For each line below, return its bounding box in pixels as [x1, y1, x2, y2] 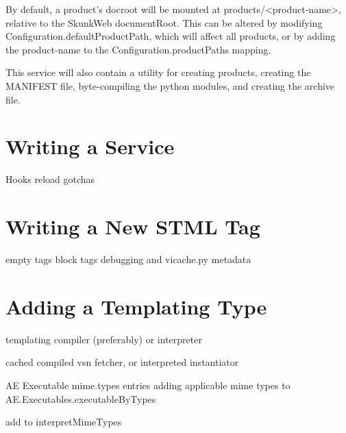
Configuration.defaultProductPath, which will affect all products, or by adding [5, 29, 336, 43]
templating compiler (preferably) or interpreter [5, 332, 202, 346]
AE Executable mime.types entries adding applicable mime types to [5, 378, 291, 392]
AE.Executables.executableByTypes [5, 391, 156, 406]
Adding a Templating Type [5, 292, 267, 320]
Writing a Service [5, 132, 175, 160]
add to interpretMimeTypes [5, 415, 122, 429]
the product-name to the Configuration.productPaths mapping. [5, 42, 271, 56]
